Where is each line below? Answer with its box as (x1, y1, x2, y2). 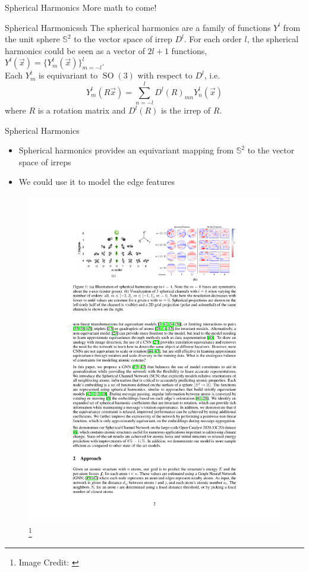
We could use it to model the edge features (18, 175, 175, 188)
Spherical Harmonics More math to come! (5, 1, 157, 13)
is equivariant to (39, 69, 98, 81)
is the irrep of (161, 104, 211, 117)
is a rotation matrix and (37, 104, 126, 117)
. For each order (184, 33, 242, 45)
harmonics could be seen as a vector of (5, 44, 145, 56)
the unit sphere (5, 33, 60, 45)
